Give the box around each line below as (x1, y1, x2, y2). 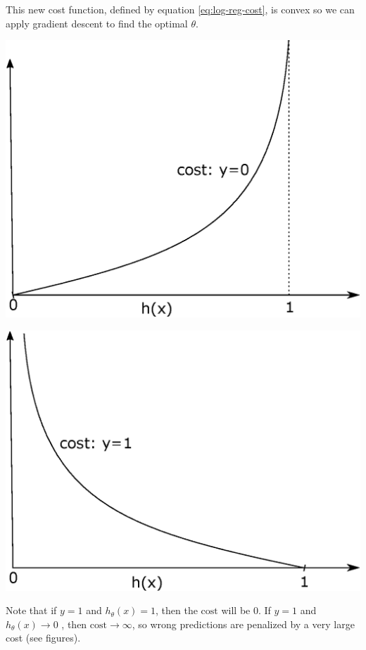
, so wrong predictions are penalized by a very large (132, 616, 355, 631)
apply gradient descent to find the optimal (6, 15, 188, 30)
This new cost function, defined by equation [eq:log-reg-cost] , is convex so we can (6, 2, 355, 16)
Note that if (6, 603, 57, 618)
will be (221, 603, 251, 618)
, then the (156, 603, 198, 618)
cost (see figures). (6, 630, 81, 645)
